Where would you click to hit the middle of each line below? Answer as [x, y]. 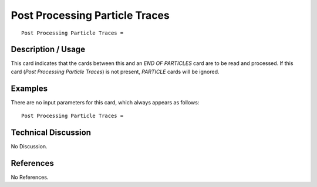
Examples [29, 88]
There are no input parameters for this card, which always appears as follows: [105, 102]
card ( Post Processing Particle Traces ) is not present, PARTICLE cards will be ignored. [115, 72]
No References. [30, 177]
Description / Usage [48, 50]
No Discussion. [29, 147]
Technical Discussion [51, 132]
